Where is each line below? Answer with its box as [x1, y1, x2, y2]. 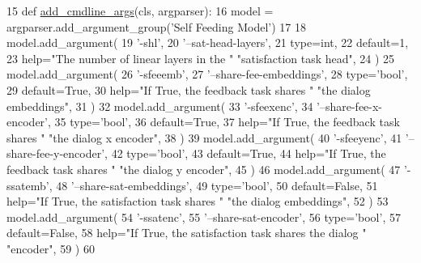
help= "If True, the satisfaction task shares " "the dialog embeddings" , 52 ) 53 [6, 193, 389, 210]
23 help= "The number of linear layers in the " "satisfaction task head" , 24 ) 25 [6, 49, 395, 66]
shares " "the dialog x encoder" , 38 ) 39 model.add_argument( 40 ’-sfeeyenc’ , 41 [6, 129, 402, 146]
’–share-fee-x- [317, 97, 383, 114]
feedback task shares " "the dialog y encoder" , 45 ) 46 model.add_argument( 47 [6, 160, 401, 177]
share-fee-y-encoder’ [6, 145, 105, 162]
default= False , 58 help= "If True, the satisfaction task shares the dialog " [6, 224, 367, 241]
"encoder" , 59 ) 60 [6, 240, 95, 257]
